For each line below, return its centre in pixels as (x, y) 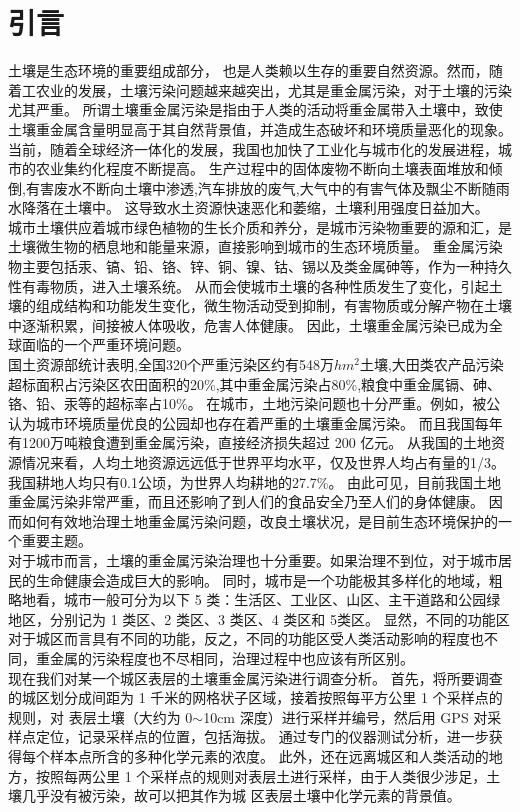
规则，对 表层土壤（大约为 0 (100, 716)
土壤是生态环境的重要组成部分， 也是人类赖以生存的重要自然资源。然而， (248, 70)
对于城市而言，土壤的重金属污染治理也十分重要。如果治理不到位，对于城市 (253, 559)
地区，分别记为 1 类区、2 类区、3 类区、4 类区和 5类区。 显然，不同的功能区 (259, 618)
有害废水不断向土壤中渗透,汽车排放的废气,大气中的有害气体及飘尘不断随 (260, 187)
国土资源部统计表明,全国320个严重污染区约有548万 (171, 364)
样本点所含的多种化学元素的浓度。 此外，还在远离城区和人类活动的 (269, 755)
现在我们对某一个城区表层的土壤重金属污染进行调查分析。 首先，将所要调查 (255, 677)
